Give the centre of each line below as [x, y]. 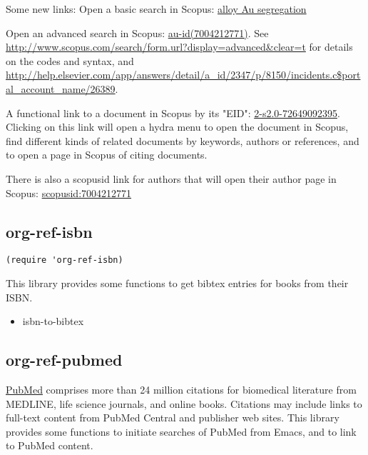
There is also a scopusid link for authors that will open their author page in [171, 178]
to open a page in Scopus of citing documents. [107, 155]
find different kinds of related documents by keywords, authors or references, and [183, 140]
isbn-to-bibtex [53, 321]
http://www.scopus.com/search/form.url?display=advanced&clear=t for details [179, 47]
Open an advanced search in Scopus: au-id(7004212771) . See [137, 32]
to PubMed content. [50, 445]
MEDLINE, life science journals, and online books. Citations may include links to [184, 403]
